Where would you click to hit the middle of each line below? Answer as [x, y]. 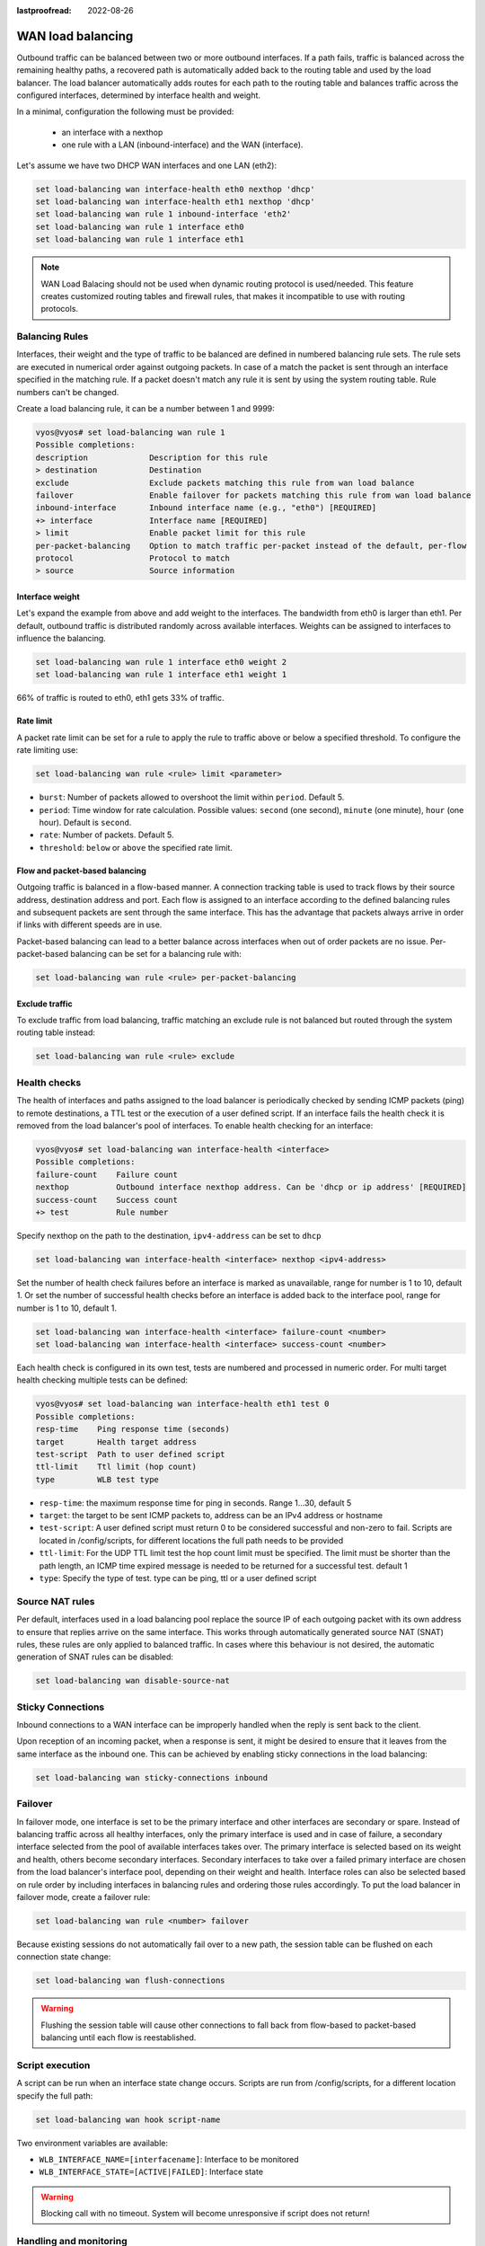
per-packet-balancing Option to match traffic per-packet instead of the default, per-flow [251, 545]
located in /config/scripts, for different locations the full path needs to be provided [191, 1540]
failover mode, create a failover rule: [84, 1897]
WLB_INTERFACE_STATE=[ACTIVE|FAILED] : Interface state [151, 2172]
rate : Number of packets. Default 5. [106, 835]
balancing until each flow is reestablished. [119, 2038]
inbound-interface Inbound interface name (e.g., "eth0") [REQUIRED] [206, 508]
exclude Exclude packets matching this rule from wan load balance [225, 482]
